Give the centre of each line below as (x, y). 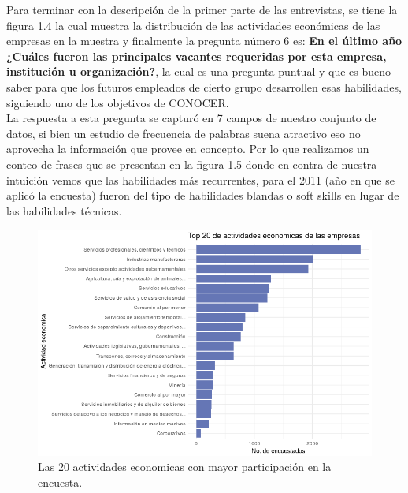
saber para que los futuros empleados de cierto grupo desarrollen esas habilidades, (204, 86)
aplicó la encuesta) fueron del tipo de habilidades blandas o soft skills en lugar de (203, 195)
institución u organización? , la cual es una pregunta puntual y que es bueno (199, 71)
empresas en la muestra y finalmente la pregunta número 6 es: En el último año (204, 41)
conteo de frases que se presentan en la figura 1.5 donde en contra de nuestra (192, 164)
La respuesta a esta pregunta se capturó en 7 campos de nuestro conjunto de (191, 118)
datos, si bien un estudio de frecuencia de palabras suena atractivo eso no (184, 133)
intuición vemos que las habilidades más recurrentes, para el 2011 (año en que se (200, 179)
